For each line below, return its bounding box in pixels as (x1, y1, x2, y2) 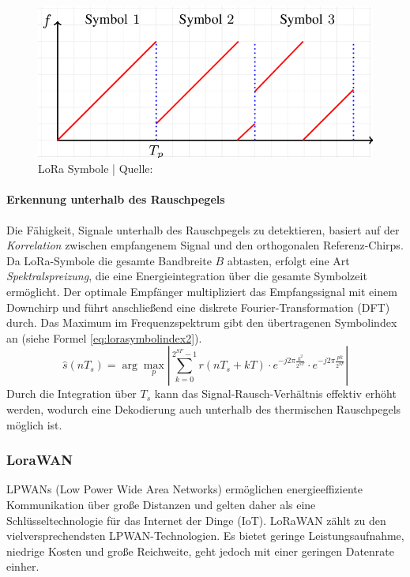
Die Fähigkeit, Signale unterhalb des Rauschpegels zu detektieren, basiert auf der (6, 221, 400, 238)
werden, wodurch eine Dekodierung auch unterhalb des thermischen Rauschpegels (6, 400, 401, 417)
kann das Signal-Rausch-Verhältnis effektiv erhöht (154, 385, 397, 402)
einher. (6, 558, 39, 575)
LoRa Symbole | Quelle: (38, 160, 153, 177)
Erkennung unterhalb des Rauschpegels (6, 191, 225, 208)
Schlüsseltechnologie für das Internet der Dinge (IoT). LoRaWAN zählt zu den (6, 511, 386, 528)
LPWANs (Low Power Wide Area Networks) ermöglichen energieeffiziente (6, 481, 363, 497)
